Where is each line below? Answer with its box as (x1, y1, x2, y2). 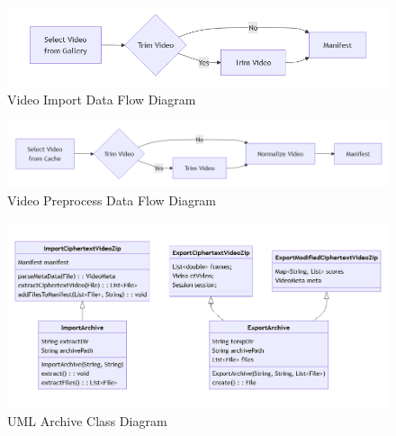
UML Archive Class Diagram (7, 411, 167, 430)
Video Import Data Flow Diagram (7, 89, 196, 108)
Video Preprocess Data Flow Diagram (7, 191, 217, 209)
